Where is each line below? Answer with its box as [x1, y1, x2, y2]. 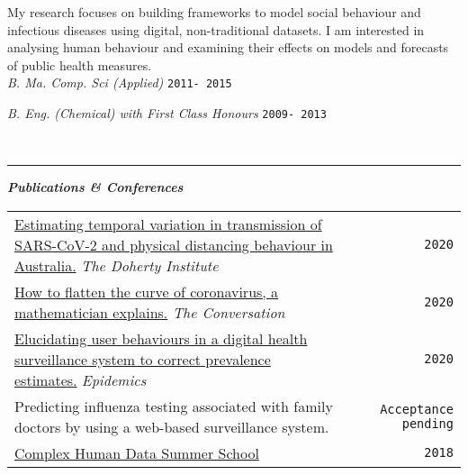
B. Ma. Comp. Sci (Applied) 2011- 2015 [7, 73, 232, 92]
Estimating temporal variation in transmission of [14, 213, 322, 234]
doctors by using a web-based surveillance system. [14, 416, 329, 437]
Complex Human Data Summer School [14, 442, 259, 463]
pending [401, 416, 454, 431]
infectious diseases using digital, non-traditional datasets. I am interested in [7, 20, 425, 39]
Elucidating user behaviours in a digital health [14, 327, 308, 349]
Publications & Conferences [7, 178, 184, 196]
